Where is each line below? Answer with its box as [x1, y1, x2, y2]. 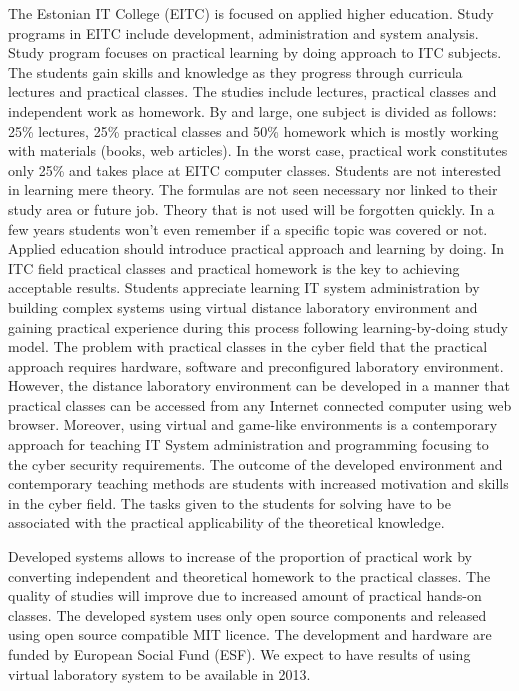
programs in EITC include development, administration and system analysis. [8, 22, 479, 43]
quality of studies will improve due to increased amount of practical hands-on [8, 585, 482, 606]
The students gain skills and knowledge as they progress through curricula [8, 61, 463, 82]
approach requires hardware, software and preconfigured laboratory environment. [8, 355, 504, 376]
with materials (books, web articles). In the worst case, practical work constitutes [8, 140, 508, 161]
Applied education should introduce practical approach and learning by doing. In [8, 238, 505, 259]
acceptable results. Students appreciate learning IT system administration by [8, 277, 480, 298]
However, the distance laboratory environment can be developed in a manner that [8, 375, 510, 396]
